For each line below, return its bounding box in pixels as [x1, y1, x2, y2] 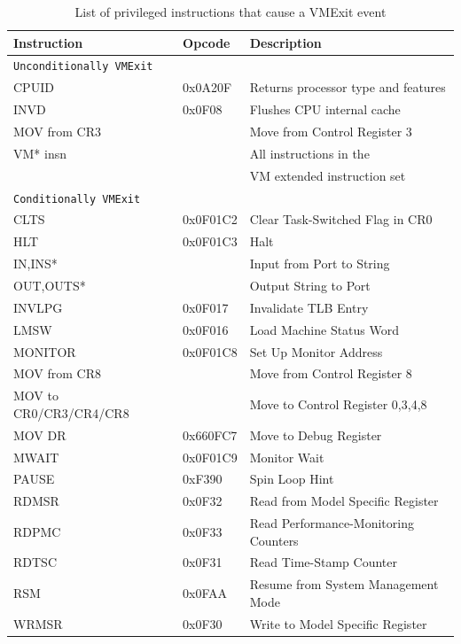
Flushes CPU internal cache [249, 100, 401, 119]
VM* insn [13, 144, 66, 162]
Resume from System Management [249, 575, 439, 594]
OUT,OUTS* [13, 276, 86, 294]
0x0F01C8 [183, 342, 238, 361]
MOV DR [13, 425, 66, 444]
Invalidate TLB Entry [249, 298, 369, 316]
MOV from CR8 [13, 364, 102, 383]
